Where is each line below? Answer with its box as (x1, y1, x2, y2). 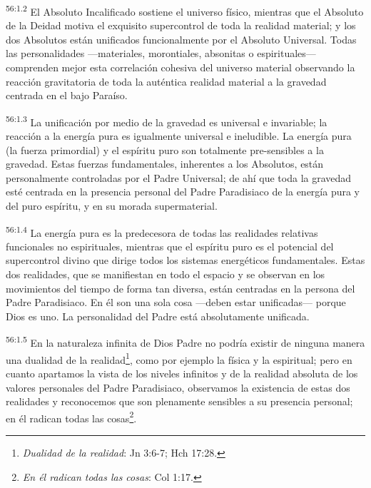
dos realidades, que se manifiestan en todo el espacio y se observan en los (6, 267, 325, 282)
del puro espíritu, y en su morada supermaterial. (6, 198, 218, 213)
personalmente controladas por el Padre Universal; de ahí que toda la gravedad (6, 170, 352, 185)
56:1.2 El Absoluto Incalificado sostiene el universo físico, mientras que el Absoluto (6, 2, 364, 19)
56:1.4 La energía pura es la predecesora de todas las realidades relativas (6, 223, 318, 240)
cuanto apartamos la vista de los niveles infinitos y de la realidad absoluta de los (6, 365, 358, 380)
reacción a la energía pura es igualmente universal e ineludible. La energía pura (6, 128, 352, 143)
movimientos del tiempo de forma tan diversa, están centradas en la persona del (6, 280, 355, 295)
